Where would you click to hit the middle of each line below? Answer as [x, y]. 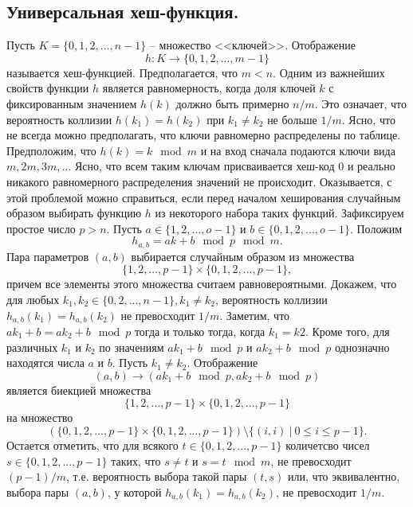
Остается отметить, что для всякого [92, 445]
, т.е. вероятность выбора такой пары [156, 476]
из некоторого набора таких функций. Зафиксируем [279, 213]
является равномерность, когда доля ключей [209, 88]
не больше [292, 119]
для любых [33, 299]
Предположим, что [51, 150]
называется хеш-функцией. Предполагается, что [122, 72]
